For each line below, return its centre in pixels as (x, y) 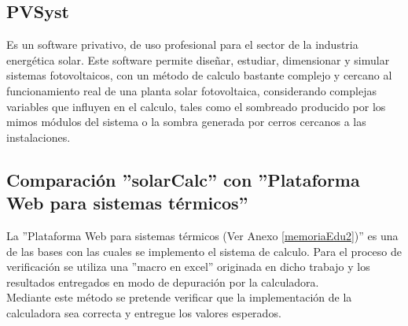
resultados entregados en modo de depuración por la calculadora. (163, 282)
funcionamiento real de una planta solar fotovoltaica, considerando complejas (191, 90)
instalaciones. (39, 137)
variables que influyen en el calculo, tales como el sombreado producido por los (196, 106)
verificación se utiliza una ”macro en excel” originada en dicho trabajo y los (188, 267)
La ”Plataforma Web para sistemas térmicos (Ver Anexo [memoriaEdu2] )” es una (202, 235)
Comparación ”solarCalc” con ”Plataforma (183, 179)
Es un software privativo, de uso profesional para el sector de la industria (182, 44)
